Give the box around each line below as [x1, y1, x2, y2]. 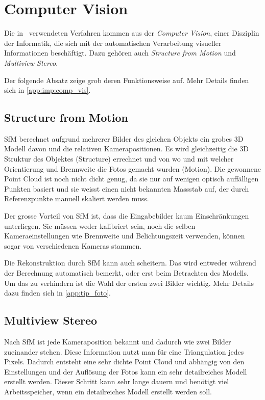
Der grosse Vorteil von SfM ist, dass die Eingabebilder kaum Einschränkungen [4, 210, 249, 221]
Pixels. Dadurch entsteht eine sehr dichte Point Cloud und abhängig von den [4, 356, 245, 367]
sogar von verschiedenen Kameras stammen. [4, 240, 142, 251]
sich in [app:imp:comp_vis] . [4, 85, 91, 95]
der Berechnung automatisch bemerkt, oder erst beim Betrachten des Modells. [4, 268, 249, 278]
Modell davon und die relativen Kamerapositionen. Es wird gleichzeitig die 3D [4, 143, 249, 154]
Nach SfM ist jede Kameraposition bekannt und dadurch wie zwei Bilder [4, 336, 231, 346]
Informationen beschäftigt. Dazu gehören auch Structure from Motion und [4, 47, 236, 58]
